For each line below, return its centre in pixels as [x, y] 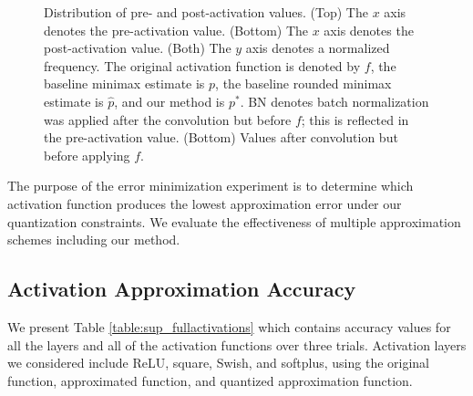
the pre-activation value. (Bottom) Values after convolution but [221, 137]
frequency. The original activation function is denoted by [202, 65]
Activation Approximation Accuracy [182, 289]
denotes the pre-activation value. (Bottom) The [176, 30]
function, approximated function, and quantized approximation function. [210, 380]
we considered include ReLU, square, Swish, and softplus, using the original [218, 363]
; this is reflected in [355, 119]
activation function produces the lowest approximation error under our [205, 203]
